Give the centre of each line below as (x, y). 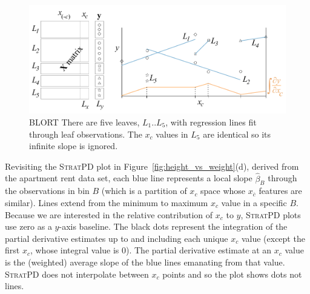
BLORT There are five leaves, (84, 122)
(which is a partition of (144, 191)
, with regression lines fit (211, 122)
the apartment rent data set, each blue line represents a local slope (129, 178)
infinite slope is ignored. (74, 146)
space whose (223, 191)
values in (172, 134)
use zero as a (28, 226)
